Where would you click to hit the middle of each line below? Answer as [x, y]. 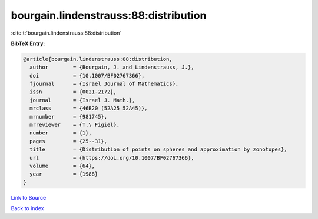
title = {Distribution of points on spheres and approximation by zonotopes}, [159, 149]
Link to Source [29, 197]
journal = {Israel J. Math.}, [82, 100]
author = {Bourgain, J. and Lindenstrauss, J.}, [112, 67]
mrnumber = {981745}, [69, 117]
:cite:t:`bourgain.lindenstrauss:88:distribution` [66, 33]
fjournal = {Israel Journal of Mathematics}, [104, 84]
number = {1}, [61, 133]
